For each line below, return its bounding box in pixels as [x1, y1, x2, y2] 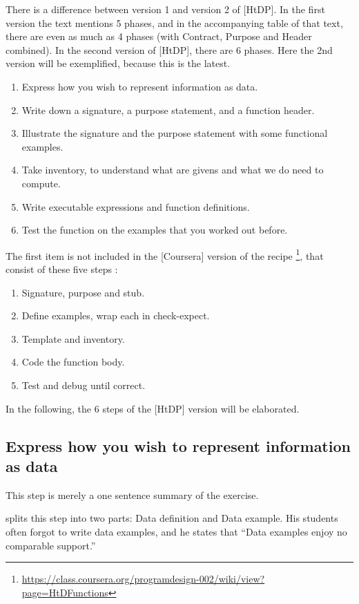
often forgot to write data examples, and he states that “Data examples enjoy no [6, 524, 347, 538]
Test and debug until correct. [21, 377, 146, 392]
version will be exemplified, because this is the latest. [6, 56, 231, 70]
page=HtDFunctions [21, 585, 108, 599]
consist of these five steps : [6, 261, 118, 276]
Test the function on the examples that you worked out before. [21, 223, 288, 237]
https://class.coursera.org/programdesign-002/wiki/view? [21, 572, 265, 586]
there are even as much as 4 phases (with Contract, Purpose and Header [6, 29, 312, 44]
